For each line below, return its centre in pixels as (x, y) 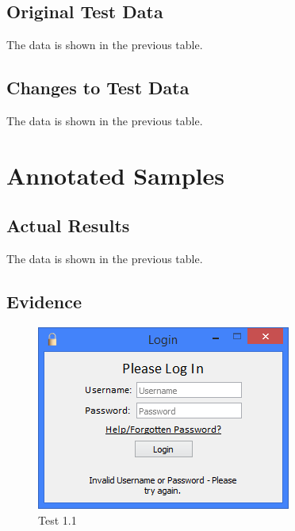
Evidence (44, 302)
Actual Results (68, 225)
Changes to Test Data (98, 88)
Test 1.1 (57, 520)
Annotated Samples (115, 175)
